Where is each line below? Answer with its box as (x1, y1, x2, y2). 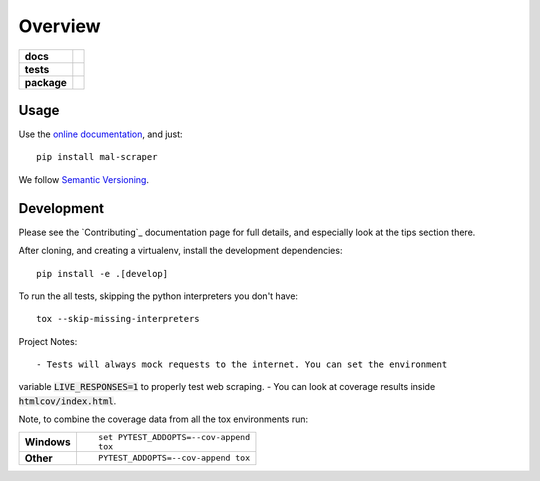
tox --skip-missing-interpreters (36, 313, 200, 325)
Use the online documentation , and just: (18, 128, 184, 140)
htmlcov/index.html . (18, 395, 117, 407)
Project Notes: (18, 335, 78, 347)
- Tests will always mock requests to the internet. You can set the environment (36, 359, 448, 370)
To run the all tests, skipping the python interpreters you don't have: (18, 290, 299, 302)
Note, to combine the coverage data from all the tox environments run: (18, 413, 309, 425)
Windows (24, 435, 71, 449)
